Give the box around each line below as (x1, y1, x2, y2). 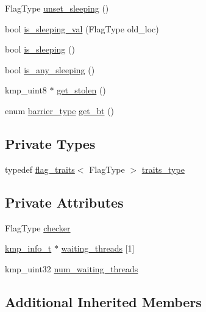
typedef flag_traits (5, 162, 75, 175)
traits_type (141, 162, 185, 175)
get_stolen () (57, 84, 106, 96)
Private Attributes (5, 192, 124, 211)
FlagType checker (5, 221, 71, 234)
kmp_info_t (5, 242, 52, 255)
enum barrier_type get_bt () (5, 104, 115, 117)
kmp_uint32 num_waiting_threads (5, 262, 138, 275)
